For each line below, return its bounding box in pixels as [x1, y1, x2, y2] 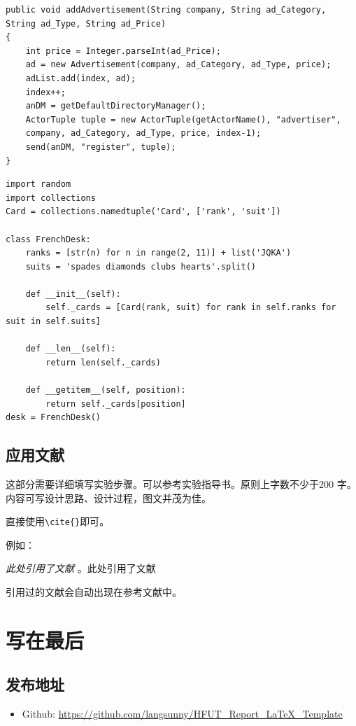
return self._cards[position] [45, 398, 186, 409]
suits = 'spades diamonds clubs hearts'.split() [25, 261, 256, 272]
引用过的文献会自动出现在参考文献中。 [6, 585, 182, 599]
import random [6, 179, 71, 190]
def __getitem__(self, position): [25, 385, 186, 396]
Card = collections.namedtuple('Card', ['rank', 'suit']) [6, 207, 281, 217]
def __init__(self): [25, 288, 121, 299]
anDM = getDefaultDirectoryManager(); [25, 101, 206, 111]
